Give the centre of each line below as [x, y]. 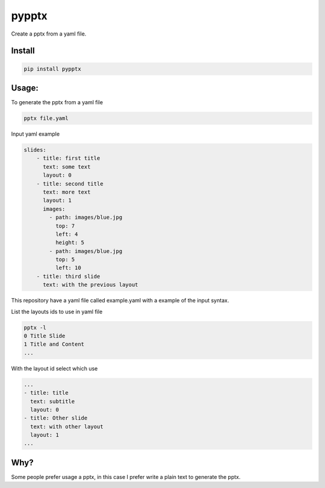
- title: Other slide [56, 418]
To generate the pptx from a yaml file [57, 102]
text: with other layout [67, 427]
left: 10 [68, 268]
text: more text [67, 192]
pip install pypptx [52, 69]
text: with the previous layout [91, 285]
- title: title [46, 393]
